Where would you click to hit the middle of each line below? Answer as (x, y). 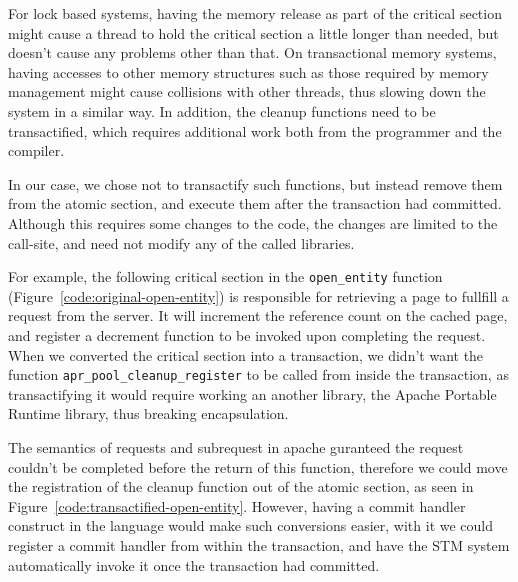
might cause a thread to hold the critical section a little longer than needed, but (253, 32)
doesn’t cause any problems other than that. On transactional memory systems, (252, 52)
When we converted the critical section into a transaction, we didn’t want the (246, 354)
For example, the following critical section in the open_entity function (225, 276)
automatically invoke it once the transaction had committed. (194, 564)
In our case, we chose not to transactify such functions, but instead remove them (255, 183)
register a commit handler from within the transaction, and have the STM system (259, 544)
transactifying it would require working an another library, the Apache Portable (252, 393)
